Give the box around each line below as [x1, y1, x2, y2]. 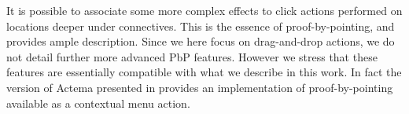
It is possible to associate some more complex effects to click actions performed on [6, 2, 403, 18]
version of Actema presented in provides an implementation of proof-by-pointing [6, 79, 393, 95]
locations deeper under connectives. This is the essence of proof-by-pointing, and [6, 17, 395, 34]
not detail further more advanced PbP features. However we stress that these [6, 48, 378, 64]
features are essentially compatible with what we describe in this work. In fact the [6, 64, 402, 80]
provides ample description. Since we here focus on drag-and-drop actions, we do [6, 33, 395, 50]
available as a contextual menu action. [6, 94, 190, 111]
